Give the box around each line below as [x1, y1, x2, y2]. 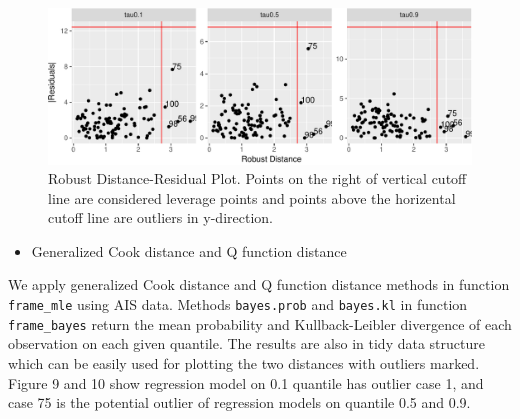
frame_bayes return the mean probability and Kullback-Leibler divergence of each [8, 313, 512, 334]
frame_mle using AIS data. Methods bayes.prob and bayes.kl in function [8, 294, 468, 315]
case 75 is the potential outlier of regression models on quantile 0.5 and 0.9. [8, 392, 471, 413]
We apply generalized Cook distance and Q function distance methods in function [8, 274, 510, 295]
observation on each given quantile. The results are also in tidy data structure [8, 333, 485, 354]
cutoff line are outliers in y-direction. [48, 207, 273, 228]
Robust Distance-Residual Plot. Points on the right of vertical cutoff [48, 168, 467, 189]
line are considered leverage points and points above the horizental [48, 187, 456, 208]
